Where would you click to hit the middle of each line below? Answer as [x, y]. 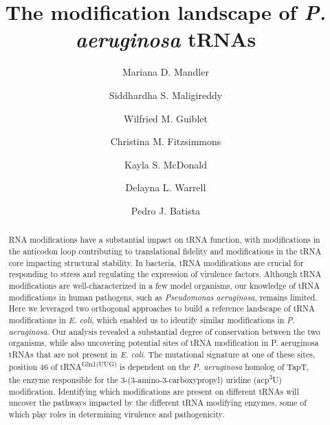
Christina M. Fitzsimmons [166, 141]
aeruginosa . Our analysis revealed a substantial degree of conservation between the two [164, 331]
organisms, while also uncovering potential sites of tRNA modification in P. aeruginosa [164, 343]
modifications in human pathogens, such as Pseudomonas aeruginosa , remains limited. [163, 297]
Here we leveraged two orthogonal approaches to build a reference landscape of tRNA [162, 308]
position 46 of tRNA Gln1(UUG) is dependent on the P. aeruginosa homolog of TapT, [159, 366]
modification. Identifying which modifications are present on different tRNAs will [154, 391]
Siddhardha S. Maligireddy [166, 95]
